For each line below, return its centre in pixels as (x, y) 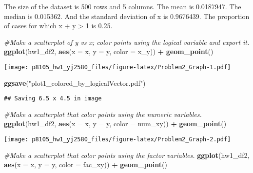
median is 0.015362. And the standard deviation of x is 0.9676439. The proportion (127, 16)
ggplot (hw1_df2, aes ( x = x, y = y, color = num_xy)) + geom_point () (115, 124)
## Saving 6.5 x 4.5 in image (53, 99)
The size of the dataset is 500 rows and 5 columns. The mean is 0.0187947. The (123, 6)
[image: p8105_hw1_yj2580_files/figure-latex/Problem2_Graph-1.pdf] (117, 67)
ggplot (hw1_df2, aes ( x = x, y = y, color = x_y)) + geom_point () (109, 51)
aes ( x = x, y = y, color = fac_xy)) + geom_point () (86, 164)
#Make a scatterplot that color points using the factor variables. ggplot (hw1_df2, (127, 155)
